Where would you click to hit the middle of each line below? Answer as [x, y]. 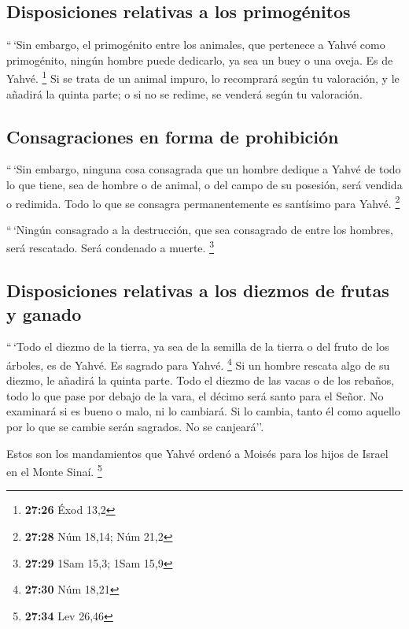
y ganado [44, 313]
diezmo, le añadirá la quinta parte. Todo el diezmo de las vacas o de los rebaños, [201, 380]
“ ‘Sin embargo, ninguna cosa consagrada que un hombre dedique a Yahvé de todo [204, 169]
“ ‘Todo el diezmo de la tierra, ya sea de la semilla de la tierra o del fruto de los [198, 346]
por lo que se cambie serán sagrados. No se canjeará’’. [135, 426]
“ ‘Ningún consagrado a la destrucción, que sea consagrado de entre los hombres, [200, 229]
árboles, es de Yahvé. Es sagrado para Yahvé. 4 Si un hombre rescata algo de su [198, 363]
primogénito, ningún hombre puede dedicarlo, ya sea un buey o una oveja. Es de [200, 60]
